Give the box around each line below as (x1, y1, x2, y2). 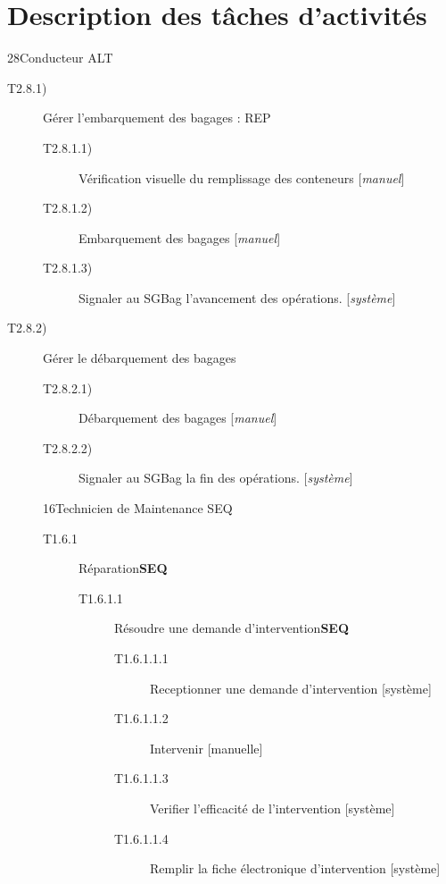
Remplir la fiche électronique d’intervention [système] (150, 859, 441, 878)
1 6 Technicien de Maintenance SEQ (43, 499, 233, 518)
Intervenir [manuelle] (150, 738, 263, 757)
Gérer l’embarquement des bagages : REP (43, 108, 271, 127)
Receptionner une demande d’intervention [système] (150, 678, 432, 697)
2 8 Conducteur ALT (7, 48, 113, 67)
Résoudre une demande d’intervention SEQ (114, 619, 350, 637)
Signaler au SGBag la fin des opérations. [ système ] (78, 468, 353, 487)
